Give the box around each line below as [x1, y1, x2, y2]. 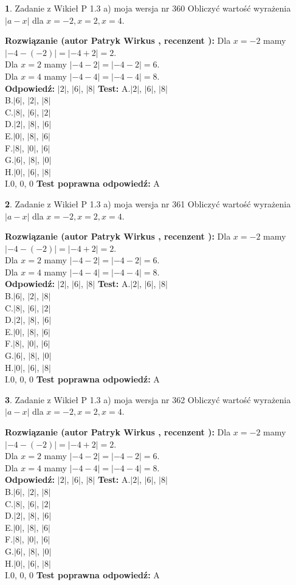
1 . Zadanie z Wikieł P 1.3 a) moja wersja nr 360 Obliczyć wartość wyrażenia [5, 2, 291, 14]
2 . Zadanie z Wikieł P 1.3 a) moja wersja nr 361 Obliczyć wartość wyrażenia [5, 197, 291, 210]
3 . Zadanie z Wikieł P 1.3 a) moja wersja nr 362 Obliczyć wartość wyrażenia [5, 393, 291, 406]
